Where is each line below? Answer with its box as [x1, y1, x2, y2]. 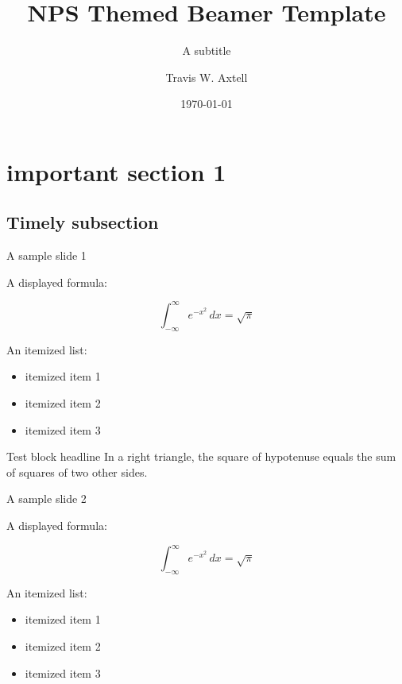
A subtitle [182, 42, 231, 59]
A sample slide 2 [6, 490, 87, 507]
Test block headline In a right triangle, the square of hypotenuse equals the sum [6, 448, 396, 465]
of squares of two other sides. [6, 463, 148, 480]
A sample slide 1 [6, 247, 87, 264]
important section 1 [6, 155, 226, 187]
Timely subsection [6, 210, 159, 234]
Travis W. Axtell [165, 68, 248, 85]
